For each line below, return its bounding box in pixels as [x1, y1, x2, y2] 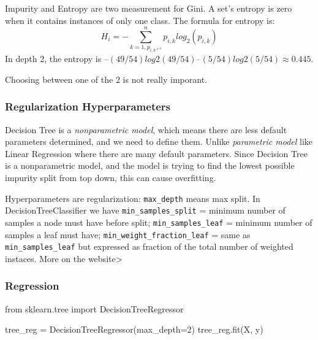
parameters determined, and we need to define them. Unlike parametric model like [5, 135, 313, 148]
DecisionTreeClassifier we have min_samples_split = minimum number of [5, 204, 286, 217]
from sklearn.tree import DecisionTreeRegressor [5, 302, 184, 315]
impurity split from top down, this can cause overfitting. [5, 171, 216, 184]
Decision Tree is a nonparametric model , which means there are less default [5, 123, 287, 136]
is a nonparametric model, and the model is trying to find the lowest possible [5, 159, 295, 172]
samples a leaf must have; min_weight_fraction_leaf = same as [5, 228, 251, 241]
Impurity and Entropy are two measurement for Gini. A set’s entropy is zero [5, 2, 292, 14]
